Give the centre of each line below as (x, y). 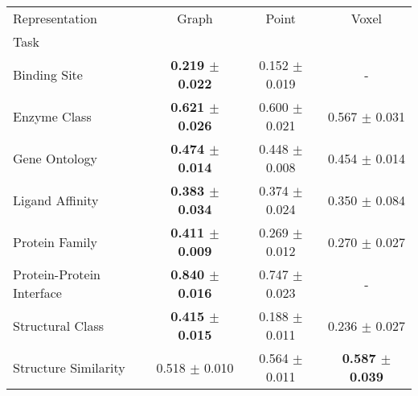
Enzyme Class (52, 116)
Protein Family (55, 241)
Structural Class (59, 325)
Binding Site (48, 74)
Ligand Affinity (56, 200)
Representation (55, 18)
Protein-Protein (57, 274)
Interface (37, 293)
